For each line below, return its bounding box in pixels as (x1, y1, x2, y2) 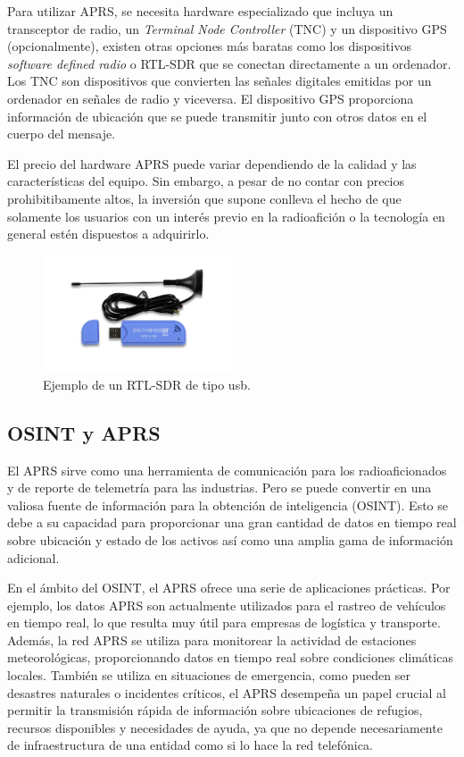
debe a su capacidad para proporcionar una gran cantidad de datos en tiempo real (7, 513, 457, 532)
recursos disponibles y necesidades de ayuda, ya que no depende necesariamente (7, 718, 443, 736)
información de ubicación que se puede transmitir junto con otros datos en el (7, 106, 427, 125)
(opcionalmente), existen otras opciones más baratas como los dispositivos (7, 37, 412, 55)
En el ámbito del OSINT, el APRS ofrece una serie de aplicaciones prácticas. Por (7, 578, 451, 597)
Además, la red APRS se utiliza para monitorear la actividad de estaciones (7, 630, 417, 649)
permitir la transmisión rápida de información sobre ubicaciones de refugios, (7, 701, 423, 719)
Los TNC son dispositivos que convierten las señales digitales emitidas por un (7, 71, 432, 90)
